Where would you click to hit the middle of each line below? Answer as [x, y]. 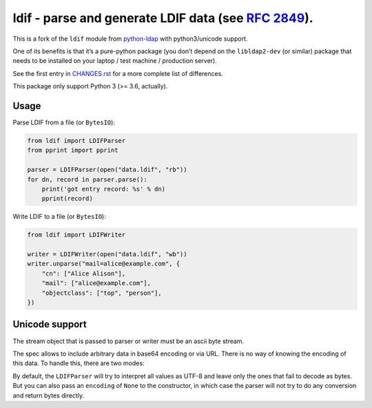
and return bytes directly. [49, 395]
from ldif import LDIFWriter [76, 235]
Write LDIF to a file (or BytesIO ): [59, 217]
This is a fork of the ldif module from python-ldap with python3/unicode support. [130, 39]
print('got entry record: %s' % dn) [103, 189]
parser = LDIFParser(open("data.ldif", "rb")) [107, 170]
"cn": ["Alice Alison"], [84, 273]
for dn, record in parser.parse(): [87, 179]
